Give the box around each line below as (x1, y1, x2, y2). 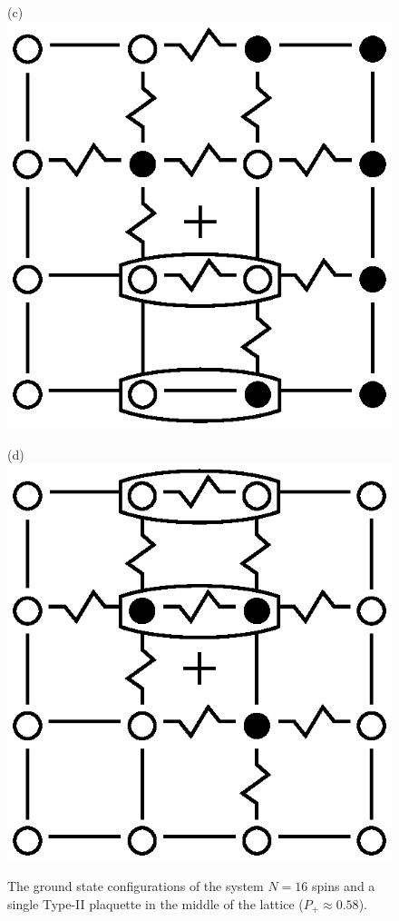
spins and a (311, 876, 375, 896)
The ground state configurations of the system (7, 876, 264, 896)
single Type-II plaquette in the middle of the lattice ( (7, 894, 304, 913)
